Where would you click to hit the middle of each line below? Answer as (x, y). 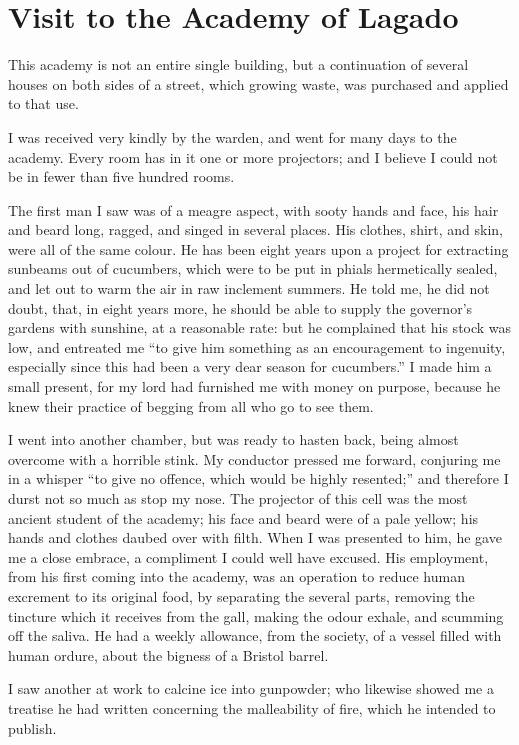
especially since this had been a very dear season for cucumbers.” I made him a (250, 366)
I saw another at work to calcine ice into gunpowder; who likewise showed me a (251, 688)
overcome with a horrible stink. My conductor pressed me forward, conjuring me (254, 458)
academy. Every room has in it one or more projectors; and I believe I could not (253, 156)
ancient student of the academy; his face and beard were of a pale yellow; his (243, 517)
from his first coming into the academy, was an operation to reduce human (236, 576)
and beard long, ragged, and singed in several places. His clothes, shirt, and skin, (255, 229)
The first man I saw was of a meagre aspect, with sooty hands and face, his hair (253, 209)
